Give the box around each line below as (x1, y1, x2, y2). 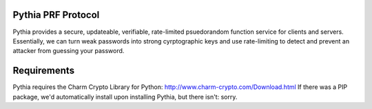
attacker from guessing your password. (12, 47, 125, 55)
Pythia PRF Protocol (12, 9, 100, 21)
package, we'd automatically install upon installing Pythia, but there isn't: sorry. (12, 92, 238, 101)
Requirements (12, 65, 75, 77)
